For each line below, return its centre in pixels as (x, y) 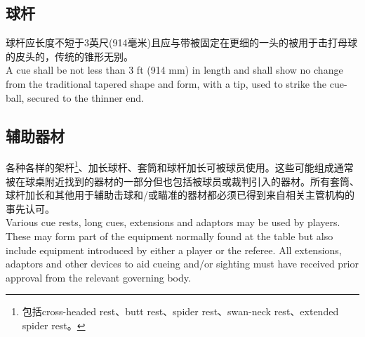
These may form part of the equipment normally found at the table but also (170, 236)
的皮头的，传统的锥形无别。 (69, 56)
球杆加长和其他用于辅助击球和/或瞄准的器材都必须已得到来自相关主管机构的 (180, 195)
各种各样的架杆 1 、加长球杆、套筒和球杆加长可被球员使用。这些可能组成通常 (180, 166)
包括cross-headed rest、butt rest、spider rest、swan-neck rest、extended (180, 311)
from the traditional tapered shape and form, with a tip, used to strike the (166, 83)
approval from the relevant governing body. (98, 277)
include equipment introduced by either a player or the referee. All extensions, (174, 250)
